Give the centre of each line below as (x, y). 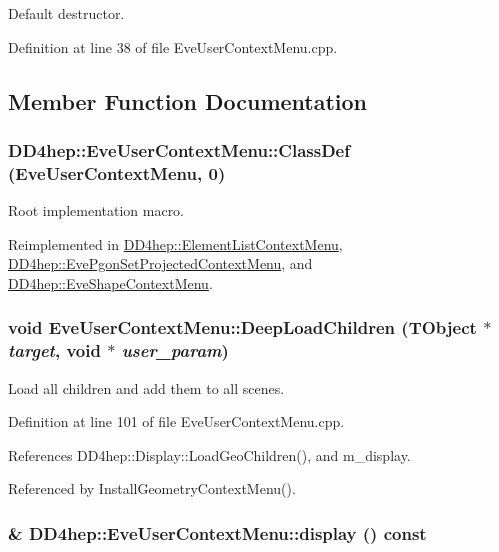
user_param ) (175, 350)
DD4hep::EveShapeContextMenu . (110, 282)
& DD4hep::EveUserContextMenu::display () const (217, 532)
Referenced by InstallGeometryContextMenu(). (152, 488)
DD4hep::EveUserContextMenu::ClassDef (179, 149)
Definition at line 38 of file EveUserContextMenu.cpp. (173, 46)
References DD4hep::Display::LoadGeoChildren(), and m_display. (209, 454)
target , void (54, 350)
